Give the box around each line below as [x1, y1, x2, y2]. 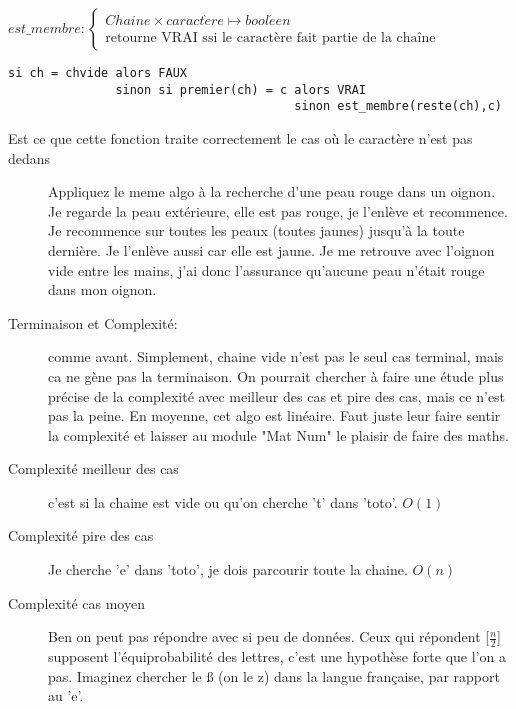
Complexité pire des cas [8, 525, 154, 546]
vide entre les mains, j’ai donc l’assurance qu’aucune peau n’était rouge [48, 259, 485, 280]
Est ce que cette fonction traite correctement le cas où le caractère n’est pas [8, 127, 473, 148]
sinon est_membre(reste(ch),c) [294, 99, 502, 114]
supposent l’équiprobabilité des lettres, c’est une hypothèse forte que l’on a [48, 646, 506, 667]
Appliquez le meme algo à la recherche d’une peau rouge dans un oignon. [48, 181, 496, 202]
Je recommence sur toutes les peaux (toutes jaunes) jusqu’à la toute [48, 220, 465, 241]
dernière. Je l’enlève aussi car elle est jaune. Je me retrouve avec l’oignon [48, 239, 495, 260]
